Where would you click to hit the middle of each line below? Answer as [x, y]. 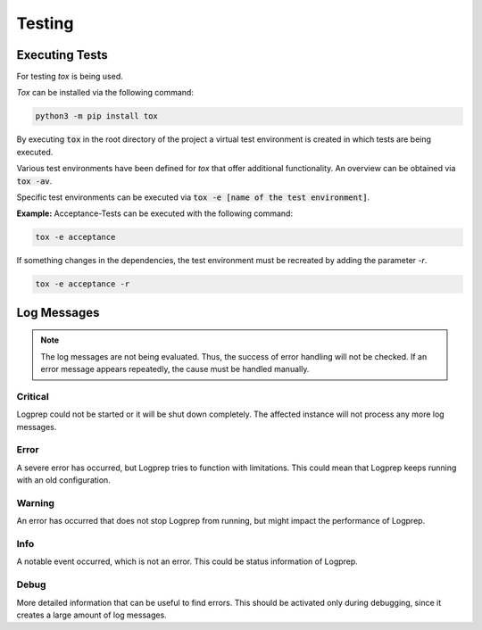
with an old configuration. [63, 480]
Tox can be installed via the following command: [105, 93]
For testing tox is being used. [70, 77]
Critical [33, 396]
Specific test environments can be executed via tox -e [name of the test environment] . [193, 197]
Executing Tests [62, 55]
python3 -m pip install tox [96, 116]
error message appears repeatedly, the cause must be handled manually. [175, 369]
